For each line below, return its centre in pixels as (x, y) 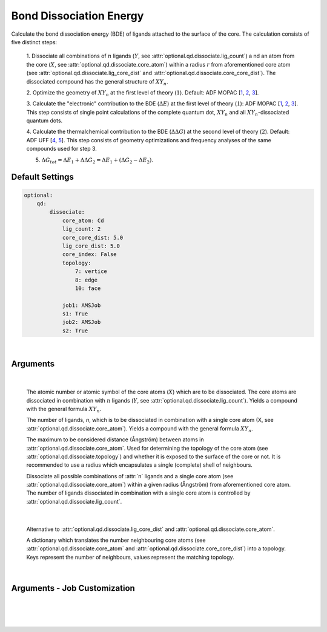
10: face (88, 288)
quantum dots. (45, 120)
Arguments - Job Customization (73, 588)
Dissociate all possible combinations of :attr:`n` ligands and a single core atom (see (130, 476)
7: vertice (91, 272)
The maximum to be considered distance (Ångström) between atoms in (115, 439)
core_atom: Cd (83, 220)
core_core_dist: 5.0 (93, 237)
